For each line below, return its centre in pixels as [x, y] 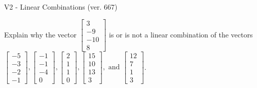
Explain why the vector [40, 34]
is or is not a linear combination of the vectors [181, 34]
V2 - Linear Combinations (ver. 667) [61, 7]
